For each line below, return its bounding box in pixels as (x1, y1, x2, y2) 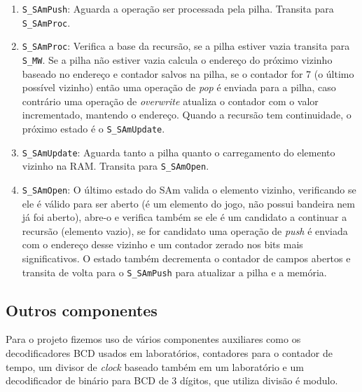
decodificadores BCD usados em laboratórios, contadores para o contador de (6, 346, 333, 360)
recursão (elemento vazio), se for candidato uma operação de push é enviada (22, 223, 348, 238)
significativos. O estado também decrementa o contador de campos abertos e (22, 251, 351, 265)
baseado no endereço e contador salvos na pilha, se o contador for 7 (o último (22, 66, 354, 81)
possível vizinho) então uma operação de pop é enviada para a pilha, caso (22, 80, 336, 95)
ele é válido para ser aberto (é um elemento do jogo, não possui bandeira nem (22, 196, 355, 210)
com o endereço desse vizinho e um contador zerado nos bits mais (22, 237, 303, 252)
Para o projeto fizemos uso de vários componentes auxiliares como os (6, 332, 301, 346)
